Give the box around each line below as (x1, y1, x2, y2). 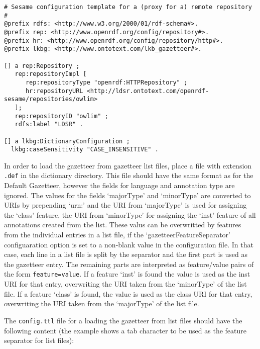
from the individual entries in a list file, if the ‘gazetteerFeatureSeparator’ (4, 229, 230, 240)
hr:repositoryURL (25, 87, 83, 95)
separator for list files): (4, 335, 74, 345)
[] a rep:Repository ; (4, 62, 80, 69)
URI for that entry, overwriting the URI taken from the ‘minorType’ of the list (4, 279, 247, 289)
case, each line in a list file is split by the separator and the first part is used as (4, 249, 247, 259)
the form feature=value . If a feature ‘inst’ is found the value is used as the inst (4, 269, 250, 279)
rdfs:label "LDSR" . (15, 121, 83, 128)
